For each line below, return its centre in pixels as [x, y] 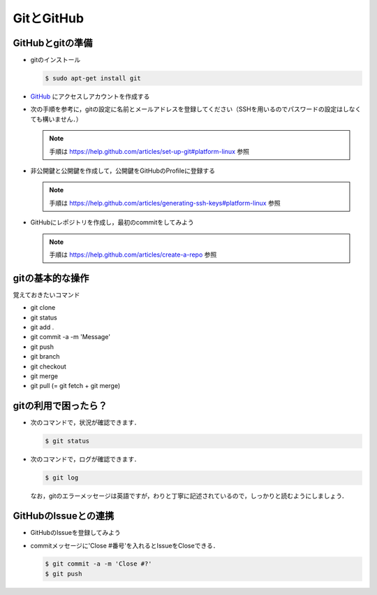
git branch [45, 357]
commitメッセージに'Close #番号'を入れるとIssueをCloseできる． [125, 545]
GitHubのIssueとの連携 [64, 516]
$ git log [62, 478]
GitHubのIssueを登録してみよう [76, 533]
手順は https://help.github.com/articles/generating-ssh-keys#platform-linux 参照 [165, 203]
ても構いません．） [56, 119]
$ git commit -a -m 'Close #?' [99, 564]
